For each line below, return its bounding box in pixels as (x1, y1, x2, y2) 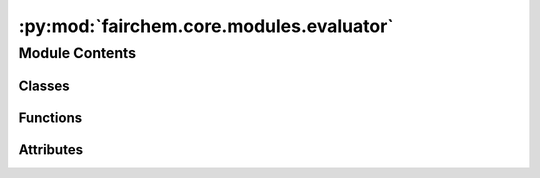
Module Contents (18, 44, 137, 62)
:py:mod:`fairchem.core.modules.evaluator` (18, 15, 394, 37)
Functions (18, 109, 83, 126)
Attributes (18, 141, 84, 158)
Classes (18, 77, 70, 94)
